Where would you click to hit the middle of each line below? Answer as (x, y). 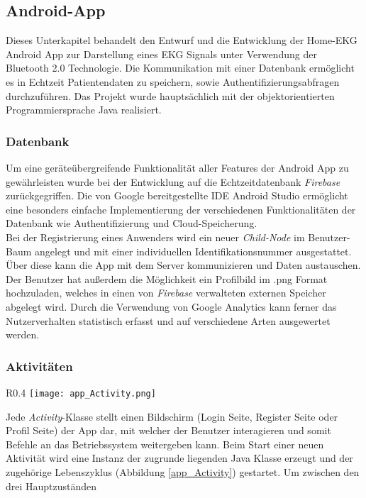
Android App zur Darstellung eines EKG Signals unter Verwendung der (161, 54)
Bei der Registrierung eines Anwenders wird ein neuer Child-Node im (155, 237)
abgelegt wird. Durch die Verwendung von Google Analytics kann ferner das (171, 306)
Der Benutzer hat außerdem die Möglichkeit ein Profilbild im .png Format (167, 278)
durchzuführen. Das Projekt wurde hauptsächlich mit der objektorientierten (170, 95)
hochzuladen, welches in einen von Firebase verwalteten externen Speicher (166, 293)
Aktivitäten (39, 366)
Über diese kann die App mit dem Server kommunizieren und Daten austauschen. (183, 265)
